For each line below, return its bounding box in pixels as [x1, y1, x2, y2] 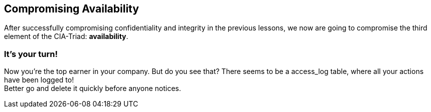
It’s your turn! [4, 48, 58, 59]
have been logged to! [4, 75, 74, 84]
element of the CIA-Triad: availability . [4, 32, 128, 41]
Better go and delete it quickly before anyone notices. [4, 84, 181, 93]
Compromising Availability [4, 2, 139, 15]
